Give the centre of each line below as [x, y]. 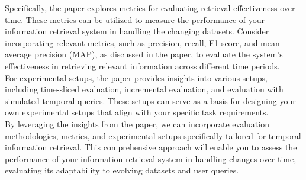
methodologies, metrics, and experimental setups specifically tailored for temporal [153, 135]
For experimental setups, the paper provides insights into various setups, [136, 77]
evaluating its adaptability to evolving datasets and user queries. [122, 170]
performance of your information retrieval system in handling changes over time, [151, 158]
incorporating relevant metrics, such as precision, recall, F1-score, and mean [142, 42]
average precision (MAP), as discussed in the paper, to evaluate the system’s [144, 54]
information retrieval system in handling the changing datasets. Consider [137, 31]
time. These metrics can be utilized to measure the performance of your [135, 19]
